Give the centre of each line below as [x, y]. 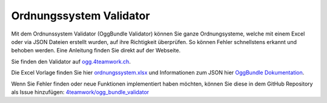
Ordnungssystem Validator [81, 16]
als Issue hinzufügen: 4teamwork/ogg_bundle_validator [80, 92]
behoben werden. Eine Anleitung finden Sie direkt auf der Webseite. [96, 51]
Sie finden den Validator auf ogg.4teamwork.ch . [71, 61]
